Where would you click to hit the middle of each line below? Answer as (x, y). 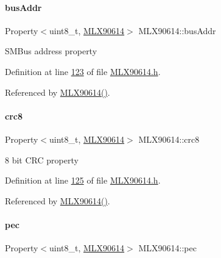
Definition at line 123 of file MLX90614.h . (83, 71)
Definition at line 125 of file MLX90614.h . (83, 180)
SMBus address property (51, 51)
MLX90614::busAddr (177, 30)
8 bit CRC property (42, 159)
